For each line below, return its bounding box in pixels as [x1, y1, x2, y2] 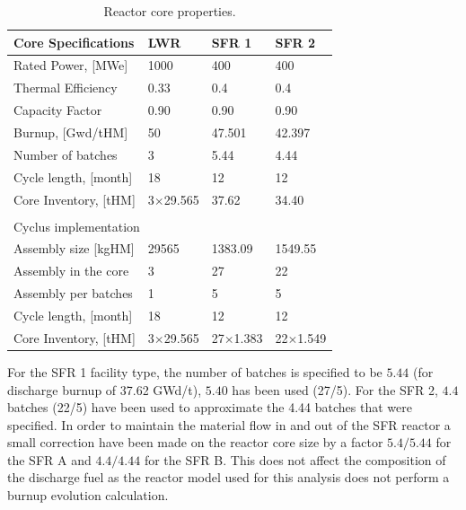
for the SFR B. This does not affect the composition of [144, 450, 446, 469]
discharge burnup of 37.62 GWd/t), [7, 380, 202, 399]
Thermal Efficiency [13, 78, 118, 97]
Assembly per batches [13, 284, 133, 303]
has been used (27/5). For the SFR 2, [232, 380, 438, 399]
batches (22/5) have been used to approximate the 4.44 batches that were [7, 398, 412, 417]
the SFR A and [7, 450, 92, 469]
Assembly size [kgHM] [13, 239, 135, 258]
